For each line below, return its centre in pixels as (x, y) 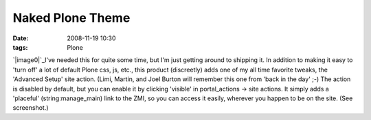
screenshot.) (31, 108)
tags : (20, 47)
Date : (21, 38)
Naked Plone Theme (71, 18)
